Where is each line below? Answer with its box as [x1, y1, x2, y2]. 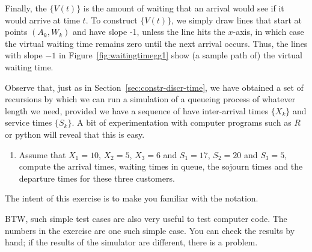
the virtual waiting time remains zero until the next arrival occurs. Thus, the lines [5, 37, 308, 49]
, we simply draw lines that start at [171, 13, 302, 26]
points [5, 25, 28, 38]
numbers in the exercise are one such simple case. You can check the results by [5, 224, 295, 236]
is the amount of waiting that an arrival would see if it [83, 2, 284, 14]
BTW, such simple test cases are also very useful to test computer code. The [5, 212, 287, 224]
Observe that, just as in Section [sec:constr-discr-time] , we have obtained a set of [5, 81, 304, 93]
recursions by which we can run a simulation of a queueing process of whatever [5, 93, 296, 105]
